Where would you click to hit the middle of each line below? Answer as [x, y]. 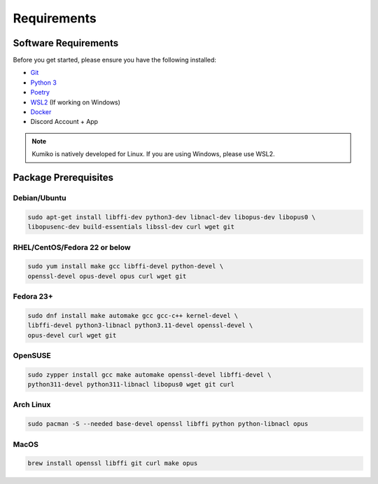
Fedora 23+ [33, 296]
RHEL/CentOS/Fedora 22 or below [72, 247]
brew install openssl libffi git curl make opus [113, 463]
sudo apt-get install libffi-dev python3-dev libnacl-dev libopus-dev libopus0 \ [172, 217]
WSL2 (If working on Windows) [75, 102]
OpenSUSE [32, 355]
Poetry [40, 92]
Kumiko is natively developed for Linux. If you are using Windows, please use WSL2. [154, 154]
